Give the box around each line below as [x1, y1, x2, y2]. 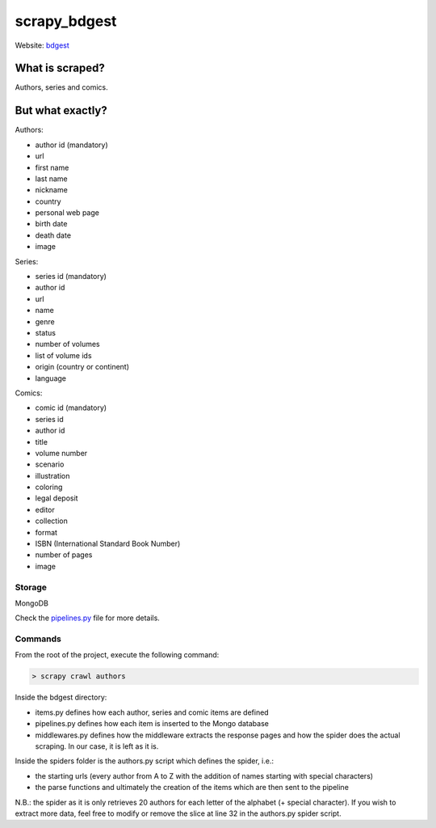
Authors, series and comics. [15, 82, 108, 92]
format [35, 527, 58, 537]
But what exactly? [15, 103, 108, 117]
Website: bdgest [15, 40, 70, 50]
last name [35, 174, 68, 184]
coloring [35, 482, 63, 492]
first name [35, 163, 69, 172]
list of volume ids [35, 350, 92, 360]
